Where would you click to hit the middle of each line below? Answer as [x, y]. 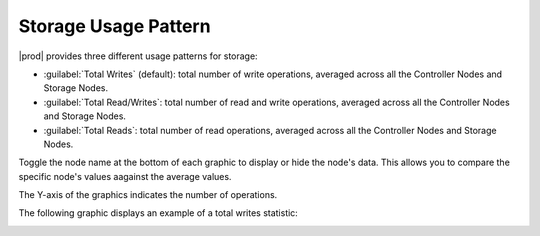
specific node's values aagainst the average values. [125, 176]
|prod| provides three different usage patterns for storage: [138, 56]
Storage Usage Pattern [114, 26]
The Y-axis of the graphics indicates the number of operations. [148, 195]
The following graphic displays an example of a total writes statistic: [158, 213]
